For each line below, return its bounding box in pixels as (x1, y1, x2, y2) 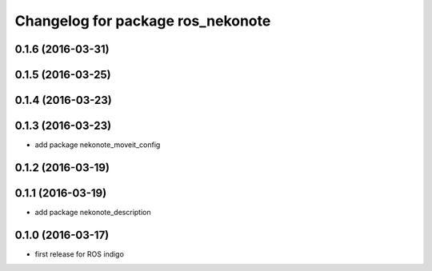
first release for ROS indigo (34, 249, 124, 259)
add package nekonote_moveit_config (34, 140, 161, 149)
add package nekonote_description (34, 208, 151, 217)
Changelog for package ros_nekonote (14, 12, 271, 30)
